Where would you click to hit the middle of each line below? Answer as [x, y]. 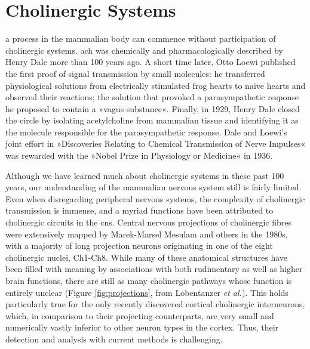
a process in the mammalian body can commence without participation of [141, 38]
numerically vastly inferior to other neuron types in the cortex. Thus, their [142, 327]
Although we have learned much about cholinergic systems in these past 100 [145, 175]
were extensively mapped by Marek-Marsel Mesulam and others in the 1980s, [147, 234]
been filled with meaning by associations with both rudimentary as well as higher [154, 269]
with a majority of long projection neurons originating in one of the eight [139, 245]
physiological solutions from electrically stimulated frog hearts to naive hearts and [156, 85]
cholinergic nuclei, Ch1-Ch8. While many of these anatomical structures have [147, 257]
